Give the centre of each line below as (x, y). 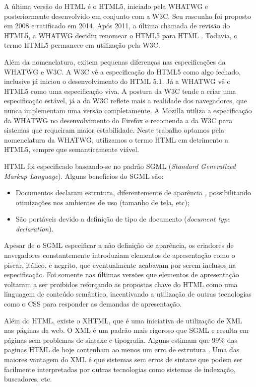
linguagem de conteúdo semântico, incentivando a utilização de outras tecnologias (128, 294)
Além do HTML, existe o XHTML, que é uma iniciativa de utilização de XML (123, 320)
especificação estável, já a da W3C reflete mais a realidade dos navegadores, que (126, 101)
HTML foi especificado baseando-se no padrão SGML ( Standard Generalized (120, 166)
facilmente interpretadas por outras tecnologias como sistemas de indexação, (120, 369)
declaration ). (34, 228)
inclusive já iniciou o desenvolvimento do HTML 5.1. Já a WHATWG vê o (117, 81)
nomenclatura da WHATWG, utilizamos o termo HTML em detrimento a (116, 139)
